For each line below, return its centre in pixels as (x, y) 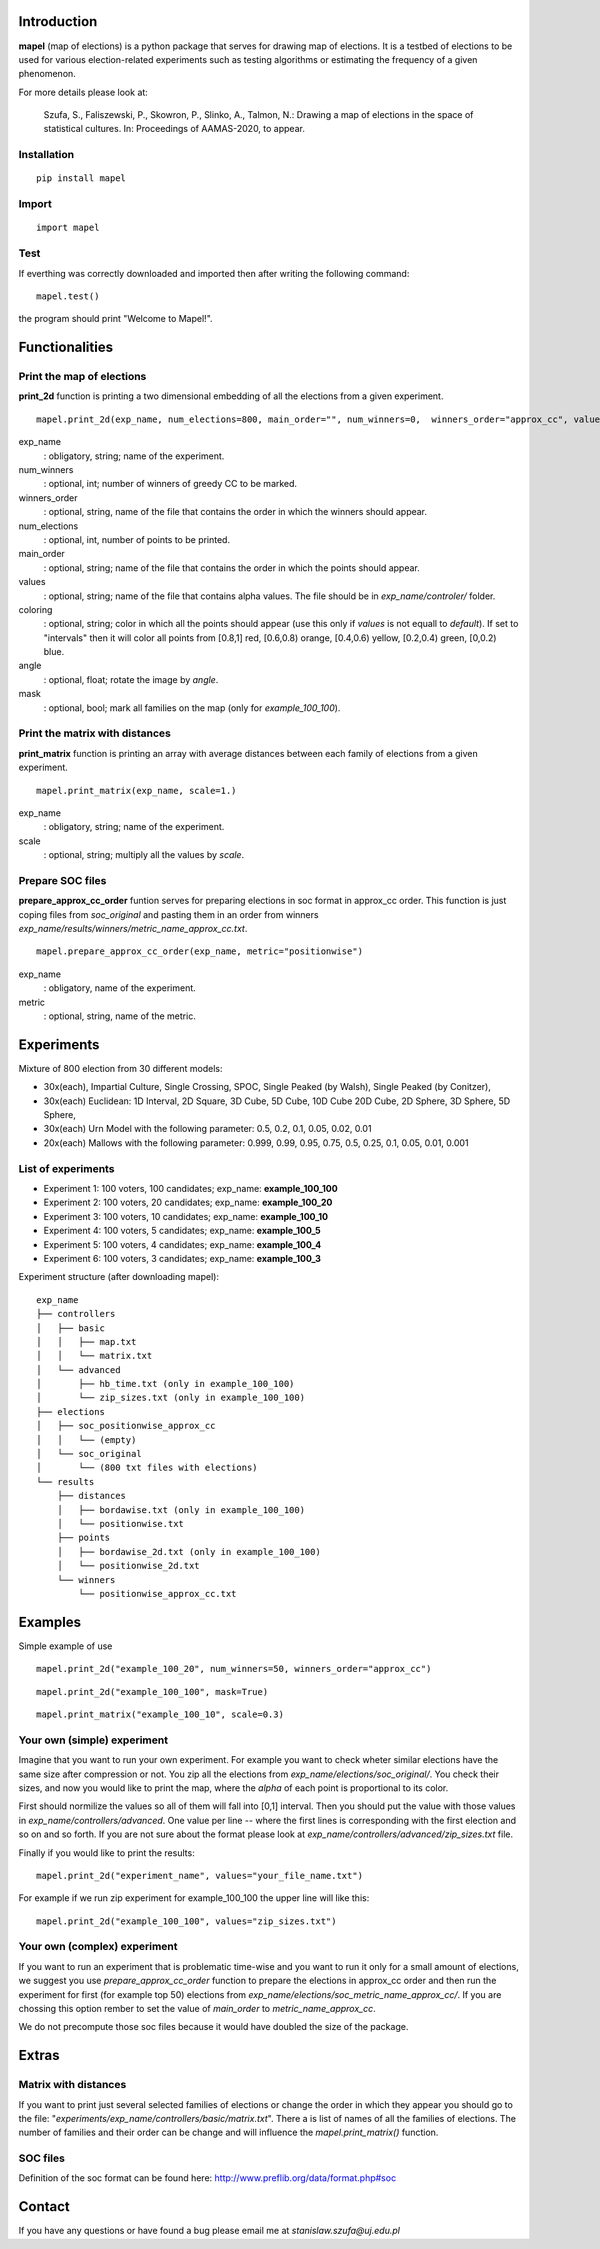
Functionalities (66, 347)
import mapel (68, 228)
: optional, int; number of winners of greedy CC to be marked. (170, 484)
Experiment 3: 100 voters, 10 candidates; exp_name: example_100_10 (186, 1216)
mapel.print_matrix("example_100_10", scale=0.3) (160, 1714)
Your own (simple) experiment (93, 1740)
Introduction (58, 21)
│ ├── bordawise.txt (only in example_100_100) (180, 1509)
